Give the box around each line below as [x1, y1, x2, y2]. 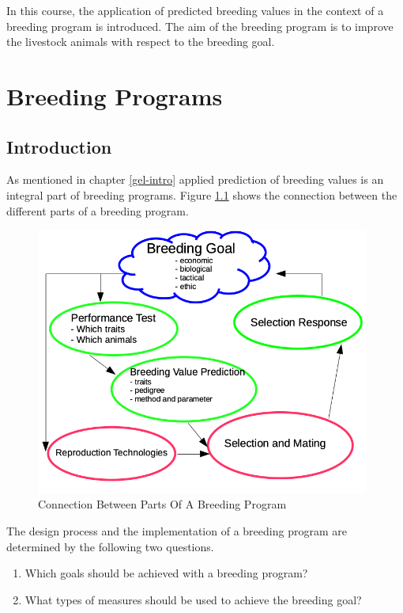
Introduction [6, 134, 112, 158]
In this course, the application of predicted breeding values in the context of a [6, 2, 384, 18]
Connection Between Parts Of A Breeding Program [38, 496, 287, 512]
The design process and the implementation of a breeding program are [6, 522, 347, 539]
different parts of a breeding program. [6, 202, 189, 219]
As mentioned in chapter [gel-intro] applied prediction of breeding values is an [6, 171, 384, 188]
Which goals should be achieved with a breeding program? [24, 565, 308, 581]
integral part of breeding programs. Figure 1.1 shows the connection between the [6, 186, 397, 203]
